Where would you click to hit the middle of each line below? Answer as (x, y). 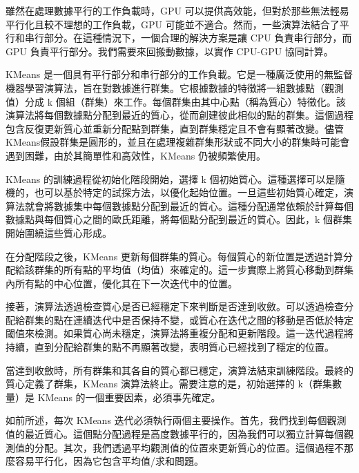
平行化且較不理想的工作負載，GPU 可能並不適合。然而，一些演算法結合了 (173, 24)
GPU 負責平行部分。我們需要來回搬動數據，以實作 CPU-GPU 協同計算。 (169, 51)
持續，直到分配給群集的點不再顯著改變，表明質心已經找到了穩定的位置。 (170, 347)
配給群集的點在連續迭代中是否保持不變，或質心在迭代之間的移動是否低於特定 (179, 319)
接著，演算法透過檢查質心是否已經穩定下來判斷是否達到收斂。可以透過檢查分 (179, 306)
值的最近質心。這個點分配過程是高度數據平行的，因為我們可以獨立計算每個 (175, 434)
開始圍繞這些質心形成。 (59, 232)
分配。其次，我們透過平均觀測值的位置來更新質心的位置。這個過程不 (189, 447)
